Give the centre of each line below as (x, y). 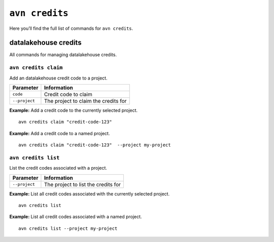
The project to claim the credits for (85, 101)
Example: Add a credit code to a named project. (60, 133)
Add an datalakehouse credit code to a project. (58, 78)
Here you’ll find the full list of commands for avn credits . (71, 28)
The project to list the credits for (82, 184)
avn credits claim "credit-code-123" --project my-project (95, 145)
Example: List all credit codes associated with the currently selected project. (90, 194)
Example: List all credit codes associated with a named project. (76, 217)
